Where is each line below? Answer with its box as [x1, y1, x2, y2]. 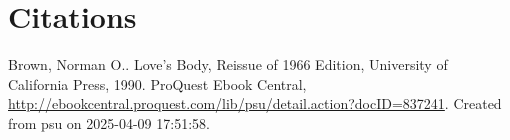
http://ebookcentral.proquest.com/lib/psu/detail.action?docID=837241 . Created [8, 93, 502, 114]
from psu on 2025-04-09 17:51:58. [8, 112, 210, 133]
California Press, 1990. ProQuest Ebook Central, [8, 73, 307, 94]
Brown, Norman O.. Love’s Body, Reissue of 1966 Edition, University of [8, 54, 448, 75]
